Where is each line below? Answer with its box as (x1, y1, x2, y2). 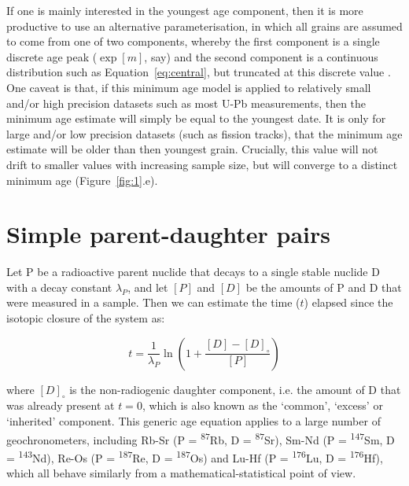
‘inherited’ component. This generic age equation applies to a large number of (6, 413, 381, 429)
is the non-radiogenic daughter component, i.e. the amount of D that (69, 381, 401, 397)
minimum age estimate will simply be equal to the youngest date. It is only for (6, 110, 386, 127)
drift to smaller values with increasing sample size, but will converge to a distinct (6, 156, 398, 172)
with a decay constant (6, 278, 112, 295)
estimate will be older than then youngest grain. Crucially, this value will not (6, 141, 378, 157)
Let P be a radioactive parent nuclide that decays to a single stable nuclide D (6, 263, 380, 280)
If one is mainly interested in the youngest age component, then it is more (6, 2, 363, 18)
